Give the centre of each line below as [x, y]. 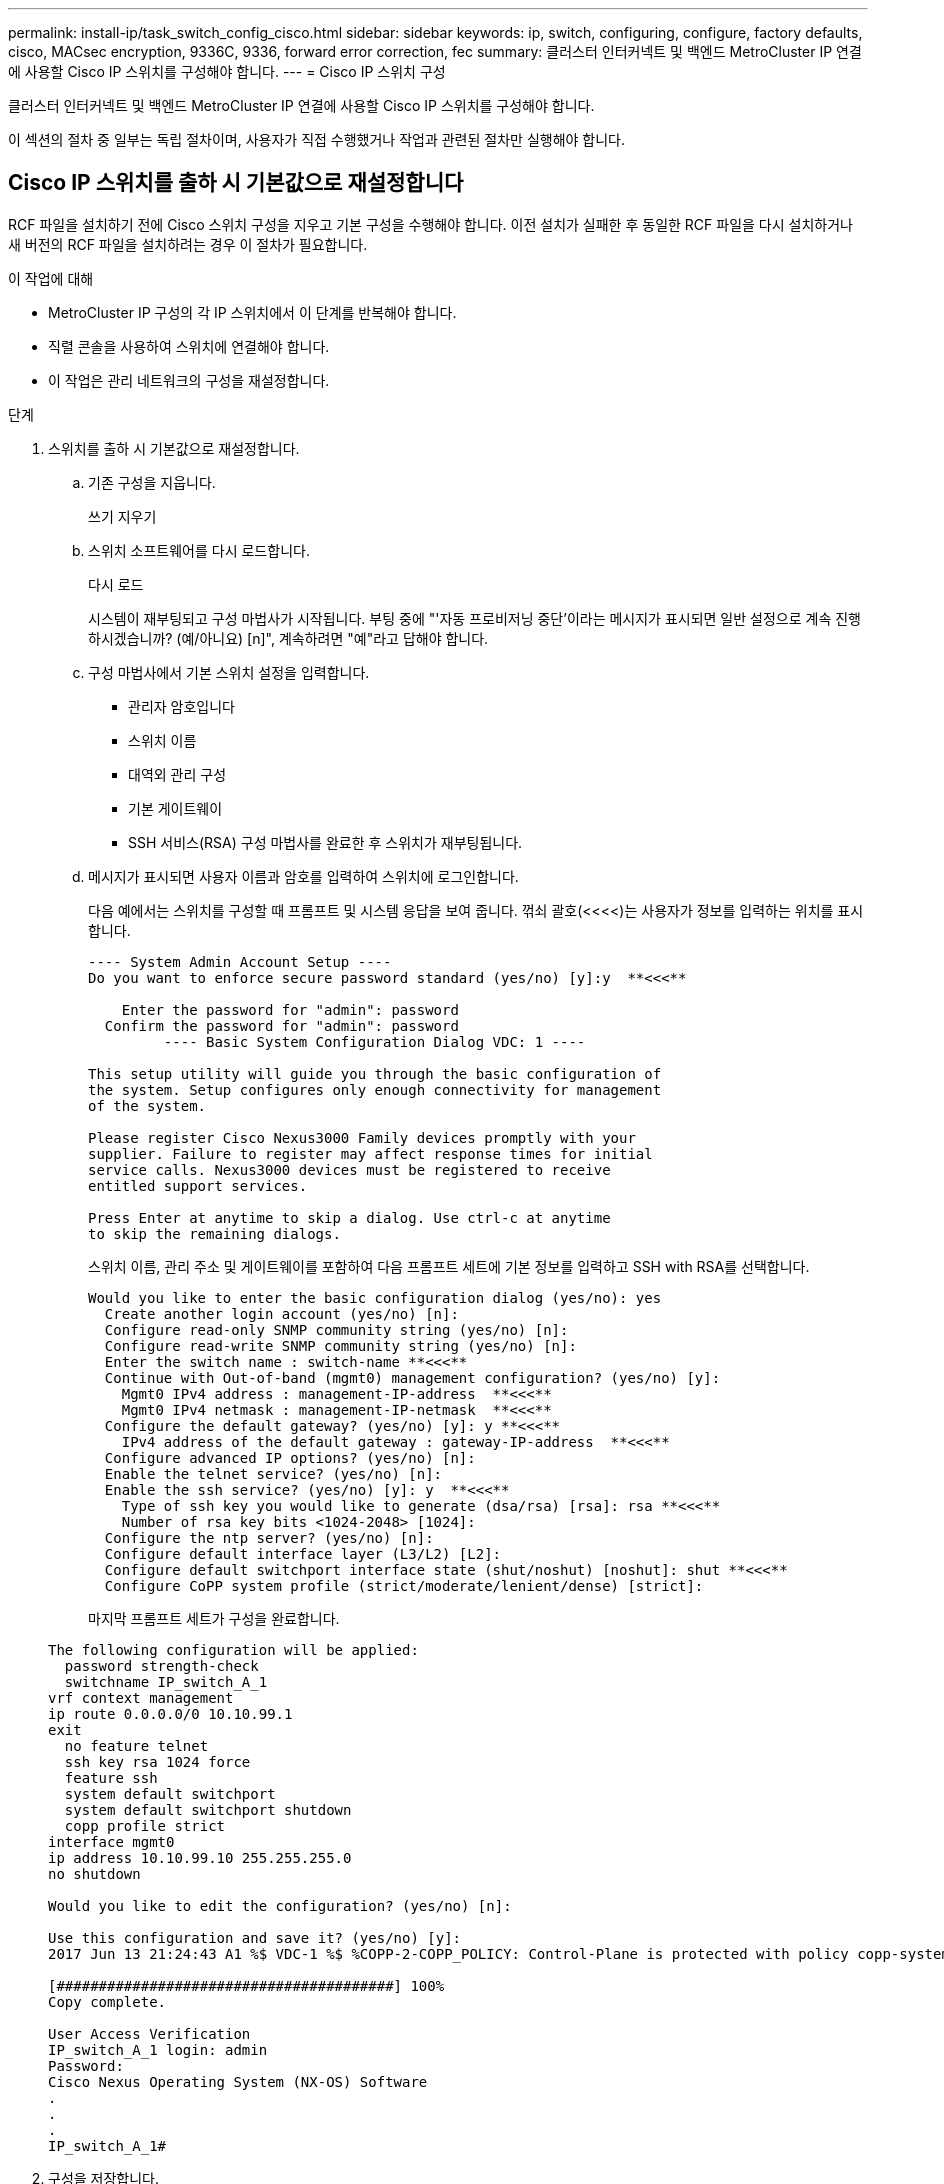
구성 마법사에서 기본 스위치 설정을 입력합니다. [229, 672]
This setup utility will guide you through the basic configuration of [375, 1073]
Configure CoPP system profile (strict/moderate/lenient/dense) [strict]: [404, 1585]
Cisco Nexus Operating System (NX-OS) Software [238, 2081]
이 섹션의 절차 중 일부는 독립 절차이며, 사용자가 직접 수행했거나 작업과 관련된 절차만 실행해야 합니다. [317, 139]
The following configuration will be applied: [233, 1649]
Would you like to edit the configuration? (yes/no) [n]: [280, 1905]
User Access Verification [149, 2033]
